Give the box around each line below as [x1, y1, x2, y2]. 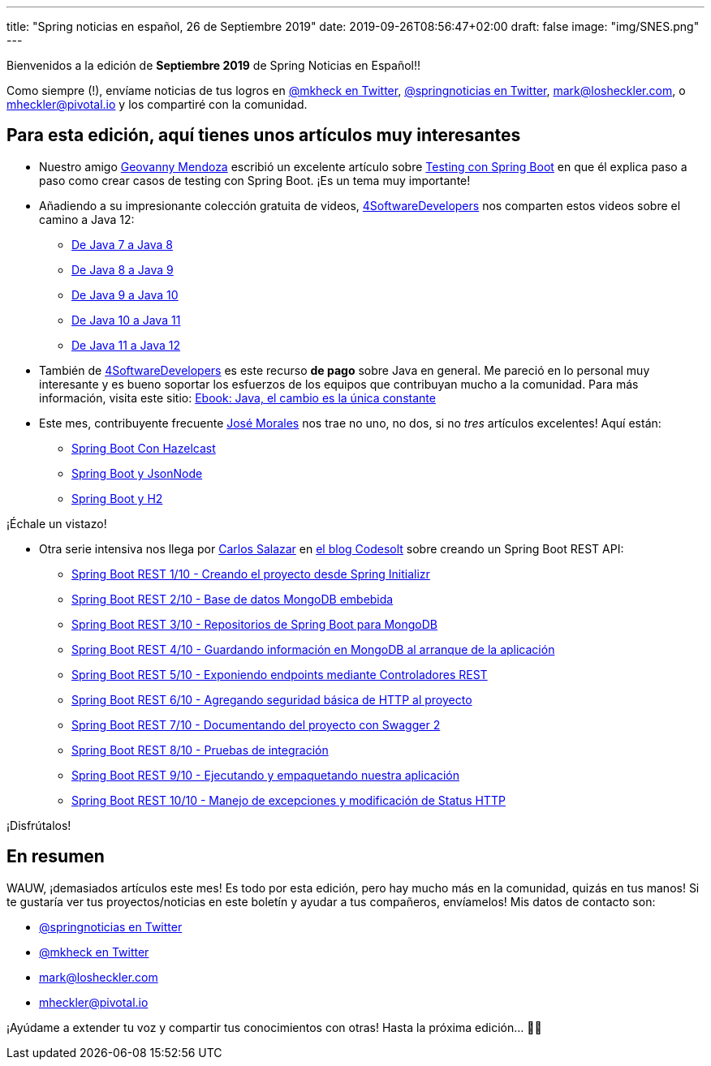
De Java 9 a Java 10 [71, 287, 179, 302]
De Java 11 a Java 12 [71, 337, 181, 352]
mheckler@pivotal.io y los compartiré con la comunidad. [6, 97, 308, 111]
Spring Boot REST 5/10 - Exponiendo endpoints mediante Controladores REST [71, 667, 488, 681]
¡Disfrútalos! [6, 818, 71, 832]
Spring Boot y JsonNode [71, 466, 203, 480]
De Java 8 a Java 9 [71, 262, 174, 277]
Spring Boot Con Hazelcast [71, 441, 216, 455]
